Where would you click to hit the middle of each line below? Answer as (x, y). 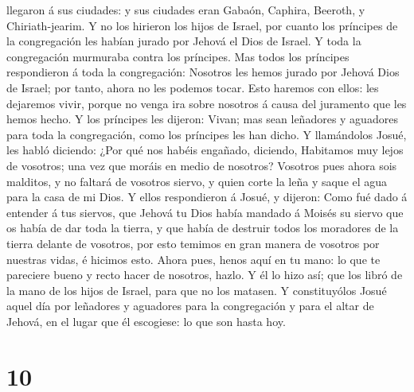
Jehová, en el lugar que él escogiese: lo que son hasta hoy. (146, 321)
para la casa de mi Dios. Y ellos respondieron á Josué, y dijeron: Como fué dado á (207, 197)
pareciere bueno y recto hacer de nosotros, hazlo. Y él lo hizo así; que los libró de (205, 275)
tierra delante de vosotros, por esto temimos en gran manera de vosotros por (193, 243)
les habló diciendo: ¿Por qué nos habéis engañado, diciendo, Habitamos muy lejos (205, 150)
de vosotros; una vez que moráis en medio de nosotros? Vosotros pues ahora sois (202, 165)
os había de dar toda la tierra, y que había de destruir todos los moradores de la (203, 228)
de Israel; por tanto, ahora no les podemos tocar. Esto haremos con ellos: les (193, 87)
